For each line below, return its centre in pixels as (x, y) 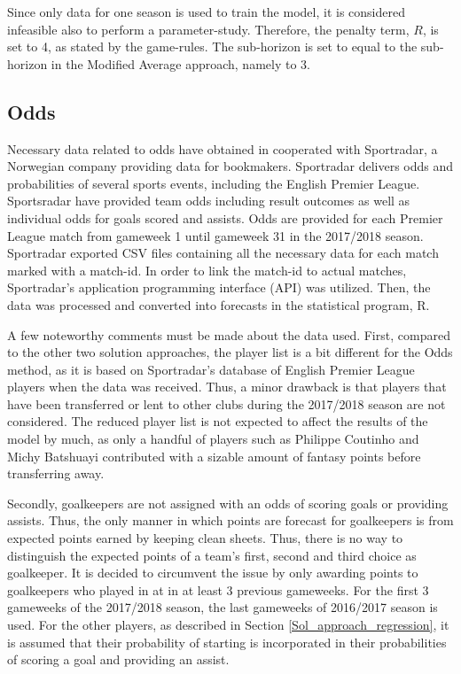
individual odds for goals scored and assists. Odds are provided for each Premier (225, 217)
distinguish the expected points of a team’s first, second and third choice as (212, 555)
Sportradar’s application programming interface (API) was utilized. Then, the (219, 287)
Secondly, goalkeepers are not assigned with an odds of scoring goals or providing (228, 503)
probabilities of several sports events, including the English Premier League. (214, 183)
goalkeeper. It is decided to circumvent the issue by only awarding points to (213, 573)
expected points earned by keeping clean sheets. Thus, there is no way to (205, 538)
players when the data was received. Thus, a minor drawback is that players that (227, 387)
